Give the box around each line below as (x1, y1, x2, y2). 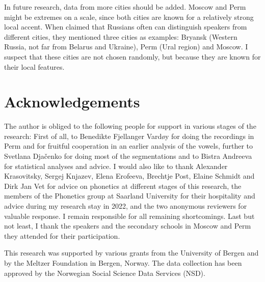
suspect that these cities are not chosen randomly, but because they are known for (4, 51, 261, 62)
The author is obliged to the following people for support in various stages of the (4, 121, 256, 131)
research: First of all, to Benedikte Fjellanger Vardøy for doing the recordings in (4, 130, 254, 141)
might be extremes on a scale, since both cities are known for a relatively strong (4, 11, 254, 22)
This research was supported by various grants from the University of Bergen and (4, 247, 259, 258)
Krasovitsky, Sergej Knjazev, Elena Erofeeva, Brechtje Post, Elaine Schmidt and (4, 171, 255, 181)
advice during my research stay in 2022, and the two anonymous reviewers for (4, 201, 247, 211)
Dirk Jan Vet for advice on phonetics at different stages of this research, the (4, 180, 242, 191)
